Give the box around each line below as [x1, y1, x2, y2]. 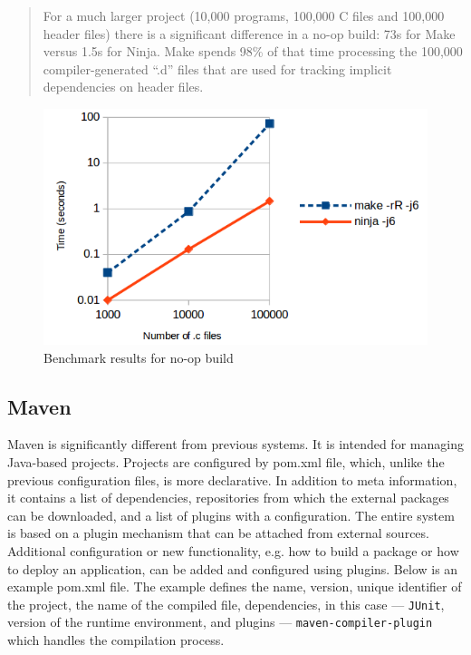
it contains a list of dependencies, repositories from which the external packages [7, 488, 449, 507]
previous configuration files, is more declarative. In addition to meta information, [7, 470, 457, 489]
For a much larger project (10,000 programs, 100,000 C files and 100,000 [43, 6, 445, 24]
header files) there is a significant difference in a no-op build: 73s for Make [43, 24, 456, 43]
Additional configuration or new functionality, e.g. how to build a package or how [7, 541, 459, 560]
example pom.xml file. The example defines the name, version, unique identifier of [7, 577, 462, 596]
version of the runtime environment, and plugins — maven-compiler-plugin [7, 612, 433, 631]
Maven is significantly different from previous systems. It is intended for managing [7, 435, 464, 454]
